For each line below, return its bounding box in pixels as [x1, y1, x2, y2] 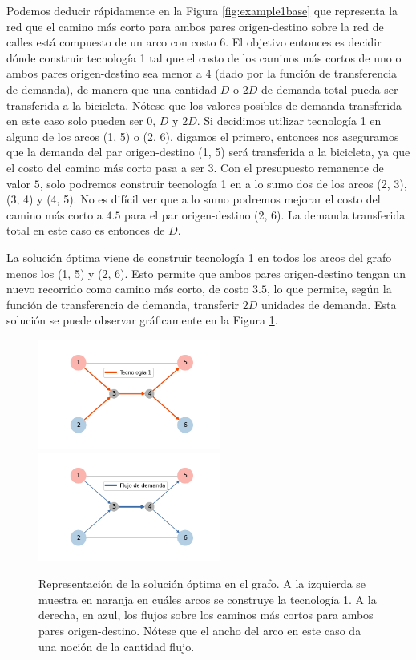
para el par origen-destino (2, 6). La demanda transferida [124, 206, 406, 223]
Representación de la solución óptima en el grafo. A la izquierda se [38, 575, 366, 592]
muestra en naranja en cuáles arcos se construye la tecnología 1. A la [38, 590, 377, 607]
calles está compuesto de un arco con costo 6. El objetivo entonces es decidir [6, 34, 382, 50]
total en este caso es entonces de [6, 222, 165, 239]
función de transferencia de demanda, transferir [6, 296, 240, 312]
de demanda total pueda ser [261, 80, 398, 97]
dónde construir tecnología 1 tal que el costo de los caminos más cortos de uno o [6, 49, 402, 66]
